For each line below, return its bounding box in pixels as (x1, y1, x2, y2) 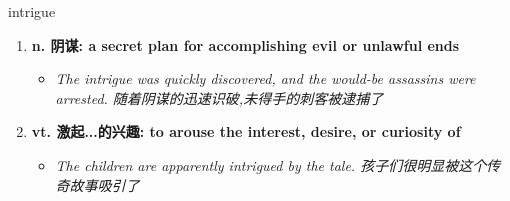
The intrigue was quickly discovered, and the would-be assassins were (55, 68, 476, 89)
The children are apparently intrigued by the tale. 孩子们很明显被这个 (55, 154, 487, 175)
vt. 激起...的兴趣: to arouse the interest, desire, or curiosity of (31, 121, 461, 142)
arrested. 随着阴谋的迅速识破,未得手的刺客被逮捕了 (55, 87, 384, 108)
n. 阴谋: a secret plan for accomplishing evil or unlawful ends (31, 34, 460, 55)
